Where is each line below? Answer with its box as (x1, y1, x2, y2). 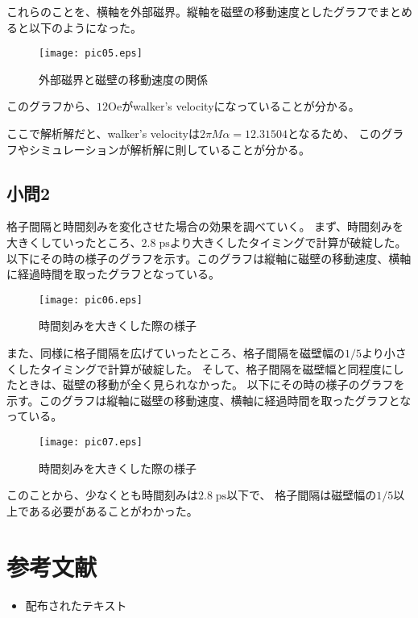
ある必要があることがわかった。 (28, 502, 198, 519)
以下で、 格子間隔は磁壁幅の (226, 486, 377, 503)
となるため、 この (287, 125, 382, 142)
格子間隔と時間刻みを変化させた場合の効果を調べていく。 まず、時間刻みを (6, 218, 404, 235)
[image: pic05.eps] (39, 48, 143, 60)
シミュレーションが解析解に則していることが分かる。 (28, 140, 311, 157)
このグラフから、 (6, 98, 97, 115)
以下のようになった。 (28, 19, 142, 35)
